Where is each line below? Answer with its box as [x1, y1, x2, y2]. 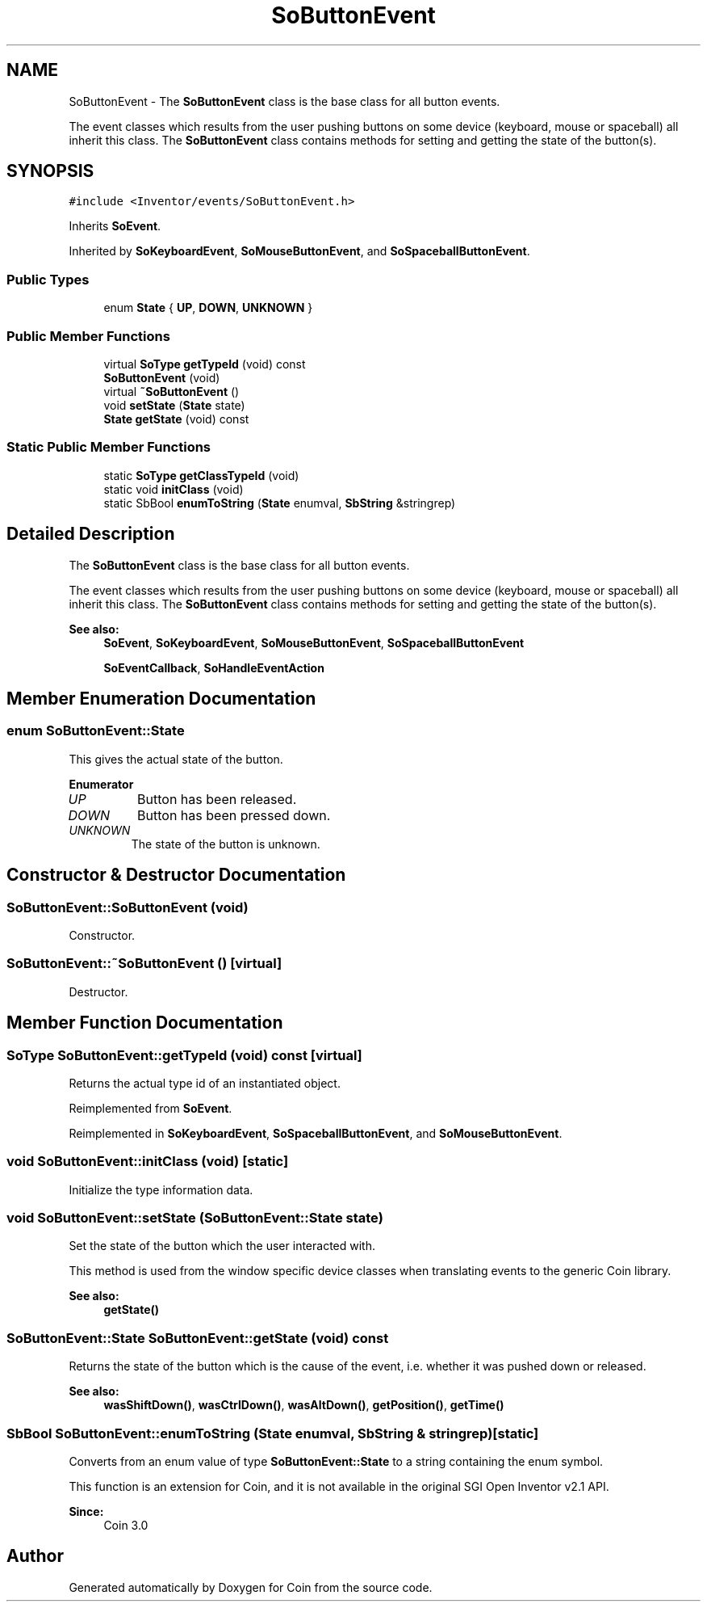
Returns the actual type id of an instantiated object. [69, 1076, 341, 1090]
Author [6, 1546, 64, 1567]
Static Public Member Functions [6, 439, 211, 456]
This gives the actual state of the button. [69, 751, 283, 766]
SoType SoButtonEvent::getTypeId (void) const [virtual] [6, 1046, 362, 1063]
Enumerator [69, 777, 134, 791]
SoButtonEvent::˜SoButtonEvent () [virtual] [6, 955, 282, 972]
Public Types [6, 271, 90, 288]
